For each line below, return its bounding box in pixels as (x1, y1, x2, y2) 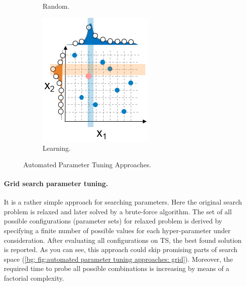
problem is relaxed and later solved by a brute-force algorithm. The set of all (4, 206, 232, 216)
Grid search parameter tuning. (4, 178, 108, 188)
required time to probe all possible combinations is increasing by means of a (4, 263, 230, 273)
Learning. (43, 143, 71, 153)
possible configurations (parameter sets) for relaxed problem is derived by (4, 216, 222, 226)
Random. (43, 1, 70, 11)
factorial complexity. (4, 272, 64, 283)
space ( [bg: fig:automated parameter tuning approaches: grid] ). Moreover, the (4, 254, 233, 264)
